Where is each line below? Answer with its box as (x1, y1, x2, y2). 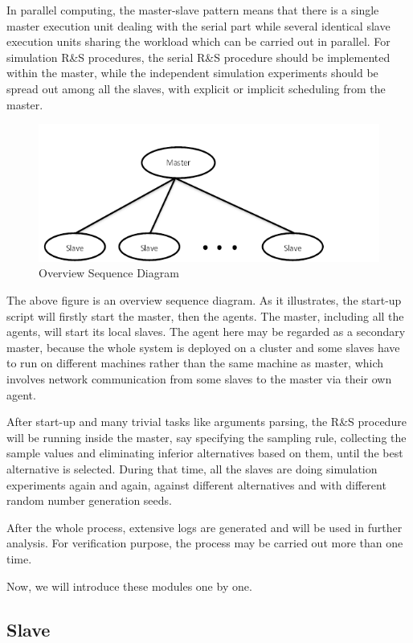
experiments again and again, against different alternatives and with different (6, 476, 386, 493)
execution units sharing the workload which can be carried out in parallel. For (6, 33, 391, 50)
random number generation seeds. (6, 492, 172, 509)
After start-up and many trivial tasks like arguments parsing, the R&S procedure (6, 413, 407, 430)
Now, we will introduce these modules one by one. (6, 577, 252, 594)
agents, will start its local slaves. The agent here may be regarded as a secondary (6, 323, 406, 340)
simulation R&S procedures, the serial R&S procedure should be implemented (6, 48, 391, 65)
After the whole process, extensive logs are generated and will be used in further (6, 518, 403, 535)
